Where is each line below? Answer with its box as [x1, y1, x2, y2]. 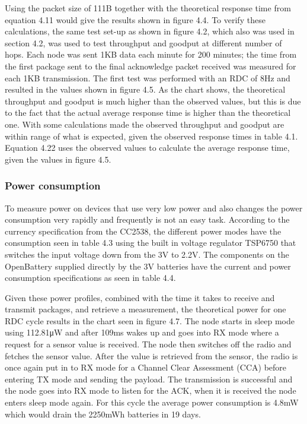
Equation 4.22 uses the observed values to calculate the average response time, [5, 141, 290, 154]
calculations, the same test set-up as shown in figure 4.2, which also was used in [5, 25, 295, 37]
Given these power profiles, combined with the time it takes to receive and [5, 291, 275, 303]
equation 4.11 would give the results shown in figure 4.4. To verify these [5, 13, 266, 26]
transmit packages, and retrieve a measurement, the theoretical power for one [5, 303, 286, 315]
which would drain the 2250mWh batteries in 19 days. [5, 407, 201, 420]
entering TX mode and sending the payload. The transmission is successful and [5, 372, 293, 385]
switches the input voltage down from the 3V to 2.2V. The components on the [5, 248, 289, 260]
